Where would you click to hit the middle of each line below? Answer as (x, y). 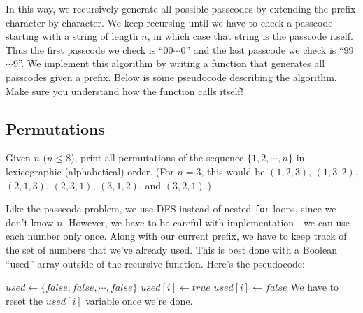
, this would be (233, 171)
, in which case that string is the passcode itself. (250, 36)
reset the (24, 300)
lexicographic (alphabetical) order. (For (90, 171)
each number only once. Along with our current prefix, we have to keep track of (176, 236)
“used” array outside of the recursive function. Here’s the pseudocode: (155, 263)
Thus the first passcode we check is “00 (90, 49)
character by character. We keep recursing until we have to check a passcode (169, 22)
